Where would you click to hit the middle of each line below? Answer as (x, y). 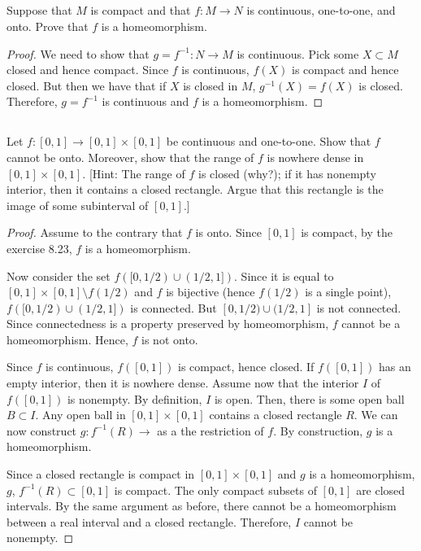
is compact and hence (345, 70)
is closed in (210, 85)
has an (395, 367)
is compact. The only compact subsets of (215, 490)
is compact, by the (347, 232)
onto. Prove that (48, 26)
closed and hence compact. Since (88, 70)
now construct (42, 430)
